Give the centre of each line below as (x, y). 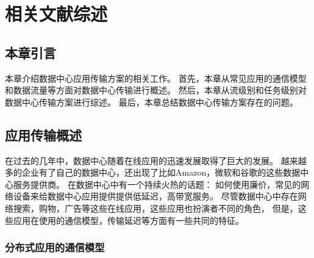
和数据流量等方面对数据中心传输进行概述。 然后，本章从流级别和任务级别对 (156, 90)
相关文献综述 (56, 14)
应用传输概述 (43, 134)
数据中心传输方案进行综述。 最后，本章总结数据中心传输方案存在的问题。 (152, 102)
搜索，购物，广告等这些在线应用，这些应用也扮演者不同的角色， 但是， (155, 208)
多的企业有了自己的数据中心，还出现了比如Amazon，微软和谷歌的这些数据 (153, 172)
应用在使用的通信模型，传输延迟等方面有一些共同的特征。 (128, 220)
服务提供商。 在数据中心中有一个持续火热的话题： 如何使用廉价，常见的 (157, 184)
